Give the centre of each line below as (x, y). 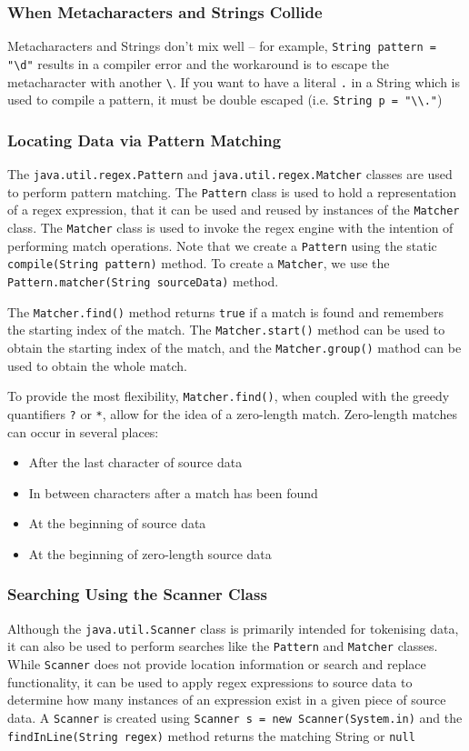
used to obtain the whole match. (98, 365)
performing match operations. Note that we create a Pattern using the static (222, 245)
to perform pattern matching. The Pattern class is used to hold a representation (232, 191)
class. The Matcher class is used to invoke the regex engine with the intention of (230, 228)
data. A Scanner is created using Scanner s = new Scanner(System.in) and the (235, 717)
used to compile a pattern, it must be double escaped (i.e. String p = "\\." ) (225, 100)
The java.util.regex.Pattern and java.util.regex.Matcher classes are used (230, 174)
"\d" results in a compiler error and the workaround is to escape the (199, 63)
